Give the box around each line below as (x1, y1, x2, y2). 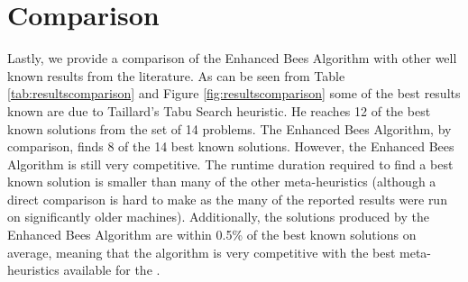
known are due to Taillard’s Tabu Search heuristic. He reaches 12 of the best (7, 101, 431, 120)
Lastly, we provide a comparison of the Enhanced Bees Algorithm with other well (7, 49, 457, 68)
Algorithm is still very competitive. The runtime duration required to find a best (7, 154, 454, 173)
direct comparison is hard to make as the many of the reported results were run (7, 189, 447, 208)
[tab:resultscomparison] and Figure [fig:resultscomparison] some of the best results (7, 84, 461, 103)
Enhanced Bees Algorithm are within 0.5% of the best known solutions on (7, 225, 417, 244)
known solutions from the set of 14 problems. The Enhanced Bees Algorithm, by (7, 119, 452, 138)
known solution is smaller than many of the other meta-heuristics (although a (7, 172, 436, 191)
